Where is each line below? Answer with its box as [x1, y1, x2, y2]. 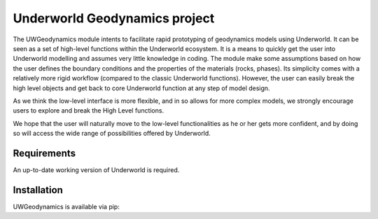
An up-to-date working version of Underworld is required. [13, 165, 180, 174]
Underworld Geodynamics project [13, 10, 215, 26]
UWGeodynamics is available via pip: [13, 202, 120, 211]
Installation [13, 184, 63, 196]
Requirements [13, 147, 76, 159]
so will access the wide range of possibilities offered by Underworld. [13, 129, 211, 138]
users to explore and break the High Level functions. [13, 106, 164, 115]
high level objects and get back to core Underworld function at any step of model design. [13, 84, 270, 92]
